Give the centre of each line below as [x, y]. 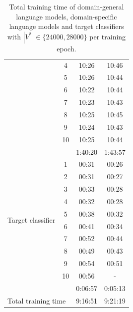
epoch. [66, 48]
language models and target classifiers [66, 26]
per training [108, 36]
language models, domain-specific [66, 16]
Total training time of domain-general [66, 6]
